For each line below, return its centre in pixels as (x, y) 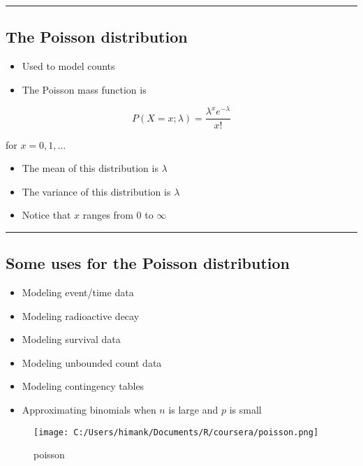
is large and (193, 410)
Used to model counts (68, 66)
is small (245, 410)
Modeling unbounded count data (92, 362)
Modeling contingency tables (83, 386)
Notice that (46, 215)
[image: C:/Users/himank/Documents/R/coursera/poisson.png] (176, 432)
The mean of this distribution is (90, 168)
